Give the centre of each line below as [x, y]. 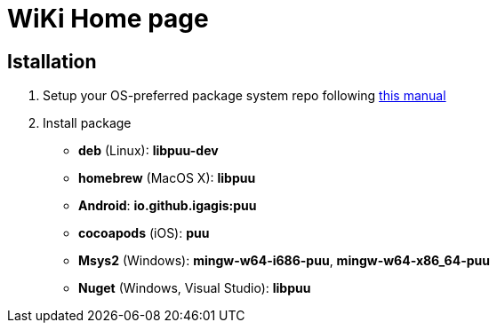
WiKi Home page [108, 19]
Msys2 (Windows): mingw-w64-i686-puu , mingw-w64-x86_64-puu [284, 261]
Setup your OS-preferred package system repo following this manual [244, 96]
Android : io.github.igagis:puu [168, 206]
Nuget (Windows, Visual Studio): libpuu [195, 288]
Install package [87, 123]
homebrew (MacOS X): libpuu [167, 178]
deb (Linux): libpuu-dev [148, 151]
